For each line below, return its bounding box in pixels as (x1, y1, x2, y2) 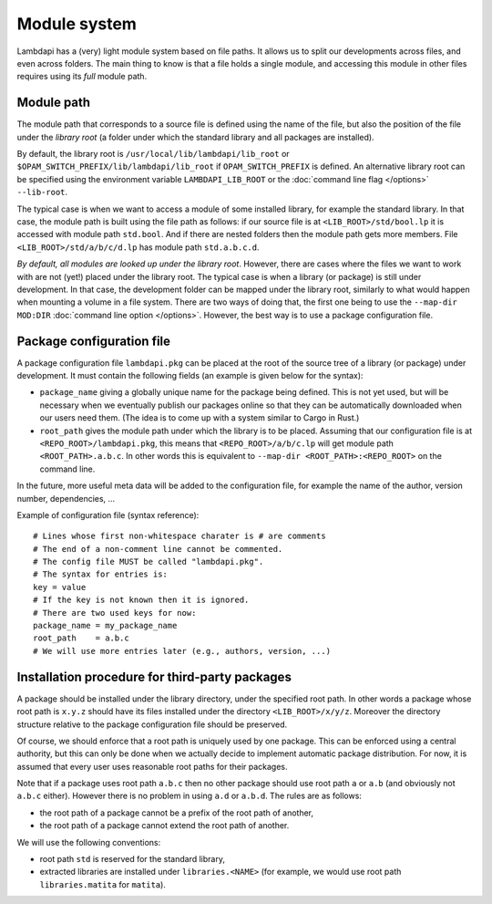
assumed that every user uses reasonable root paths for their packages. (16, 761, 288, 772)
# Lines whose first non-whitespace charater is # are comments (33, 531, 327, 542)
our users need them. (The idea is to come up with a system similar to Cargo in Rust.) (39, 412, 360, 423)
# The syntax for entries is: (33, 569, 169, 579)
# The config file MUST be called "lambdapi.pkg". (33, 556, 264, 567)
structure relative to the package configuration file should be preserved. (16, 719, 288, 730)
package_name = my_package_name (33, 620, 178, 631)
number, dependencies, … (16, 493, 116, 504)
